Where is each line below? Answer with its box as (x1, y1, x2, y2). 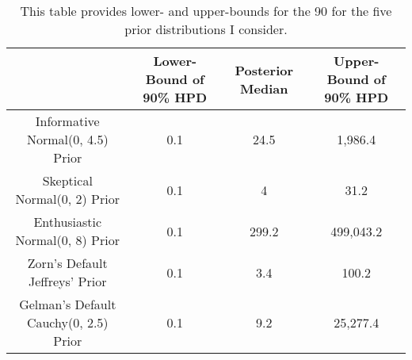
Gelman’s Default (19, 295, 116, 313)
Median (240, 79, 288, 98)
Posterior (235, 60, 294, 79)
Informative (35, 112, 100, 130)
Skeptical (42, 171, 93, 190)
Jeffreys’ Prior (29, 272, 107, 290)
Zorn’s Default (27, 254, 108, 272)
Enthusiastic (33, 213, 102, 231)
